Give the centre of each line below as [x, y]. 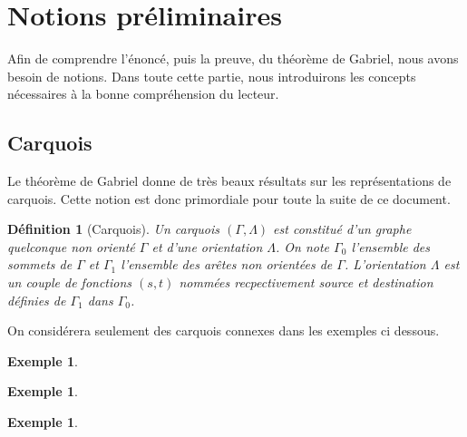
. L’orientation [385, 264]
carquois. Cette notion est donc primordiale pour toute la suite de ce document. [229, 198]
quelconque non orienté [71, 246]
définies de [37, 300]
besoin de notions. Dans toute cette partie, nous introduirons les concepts [212, 76]
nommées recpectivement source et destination [306, 282]
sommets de [40, 264]
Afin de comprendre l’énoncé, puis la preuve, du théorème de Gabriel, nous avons [233, 58]
